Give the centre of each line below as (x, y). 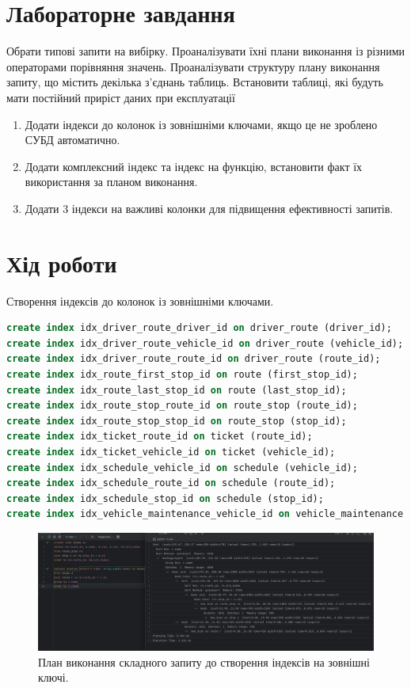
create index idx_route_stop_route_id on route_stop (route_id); (182, 406)
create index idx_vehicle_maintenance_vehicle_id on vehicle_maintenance (205, 514)
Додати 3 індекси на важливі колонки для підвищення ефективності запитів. (209, 208)
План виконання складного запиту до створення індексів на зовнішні (204, 661)
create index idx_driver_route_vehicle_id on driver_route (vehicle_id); (205, 343)
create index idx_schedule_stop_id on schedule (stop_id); (165, 498)
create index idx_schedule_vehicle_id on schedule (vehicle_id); (182, 468)
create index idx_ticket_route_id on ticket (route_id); (160, 437)
